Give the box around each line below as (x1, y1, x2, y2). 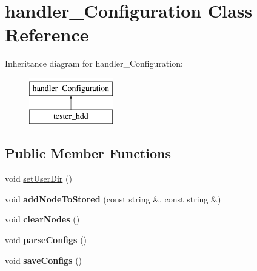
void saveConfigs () (5, 253, 82, 266)
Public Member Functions (5, 144, 171, 162)
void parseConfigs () (5, 233, 87, 246)
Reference (5, 22, 89, 47)
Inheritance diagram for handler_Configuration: (5, 57, 183, 70)
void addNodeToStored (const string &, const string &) (5, 192, 221, 205)
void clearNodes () (5, 213, 80, 226)
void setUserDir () (5, 172, 72, 185)
